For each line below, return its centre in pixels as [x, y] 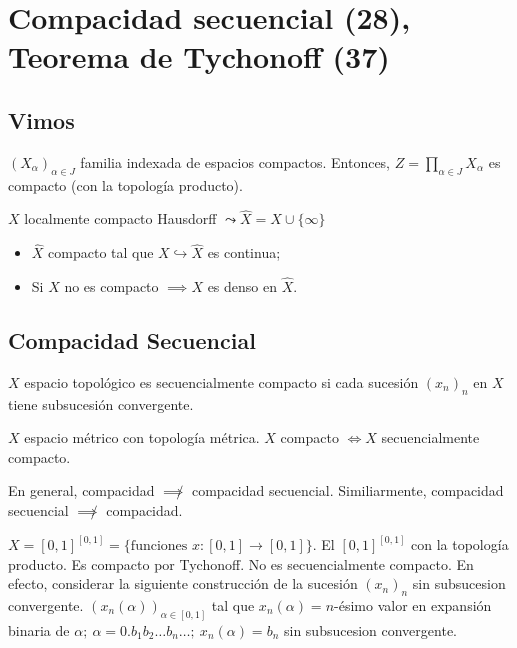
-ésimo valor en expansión [413, 604]
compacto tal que [101, 252]
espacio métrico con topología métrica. [142, 437]
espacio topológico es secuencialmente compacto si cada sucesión [221, 381]
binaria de [39, 629]
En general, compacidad [81, 490]
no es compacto [111, 286]
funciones [159, 546]
